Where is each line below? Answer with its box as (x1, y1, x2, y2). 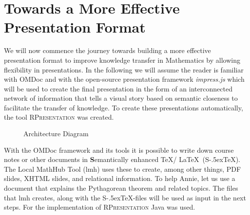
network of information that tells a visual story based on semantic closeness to (4, 93, 238, 103)
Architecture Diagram (23, 128, 89, 139)
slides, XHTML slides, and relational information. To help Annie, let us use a (4, 173, 235, 183)
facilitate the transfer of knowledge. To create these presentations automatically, (4, 102, 243, 112)
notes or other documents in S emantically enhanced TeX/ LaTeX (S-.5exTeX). (4, 154, 240, 164)
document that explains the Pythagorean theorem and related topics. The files (4, 183, 238, 193)
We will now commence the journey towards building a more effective (4, 45, 211, 55)
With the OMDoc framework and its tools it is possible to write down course (4, 144, 234, 155)
